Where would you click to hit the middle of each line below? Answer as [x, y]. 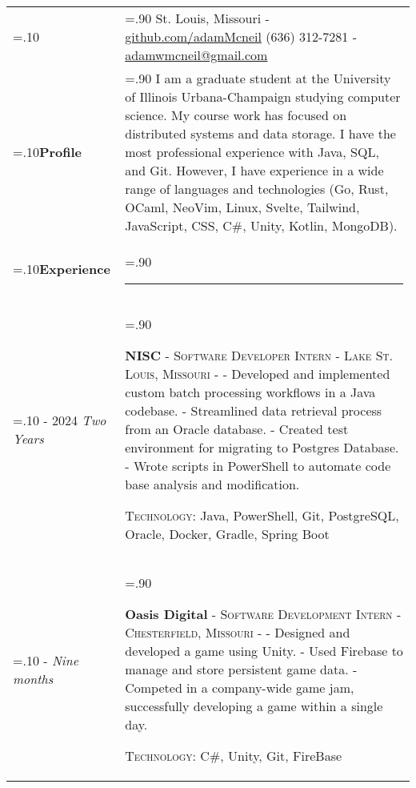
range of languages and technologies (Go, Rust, [257, 189]
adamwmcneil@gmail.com [196, 55]
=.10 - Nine [46, 660]
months [33, 678]
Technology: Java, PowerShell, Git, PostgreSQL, [262, 515]
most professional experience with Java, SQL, [252, 152]
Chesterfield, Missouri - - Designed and [238, 632]
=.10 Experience [62, 268]
